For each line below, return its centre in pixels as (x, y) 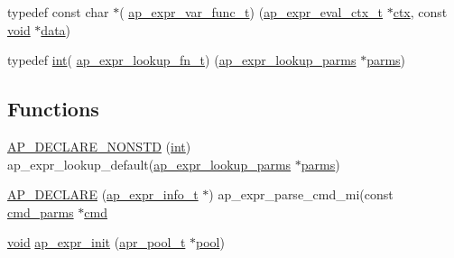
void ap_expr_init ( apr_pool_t (97, 242)
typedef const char (58, 12)
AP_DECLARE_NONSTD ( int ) (99, 146)
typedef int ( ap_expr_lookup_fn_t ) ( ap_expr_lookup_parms (182, 60)
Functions (53, 109)
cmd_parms (41, 212)
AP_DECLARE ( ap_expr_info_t (103, 194)
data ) (56, 29)
